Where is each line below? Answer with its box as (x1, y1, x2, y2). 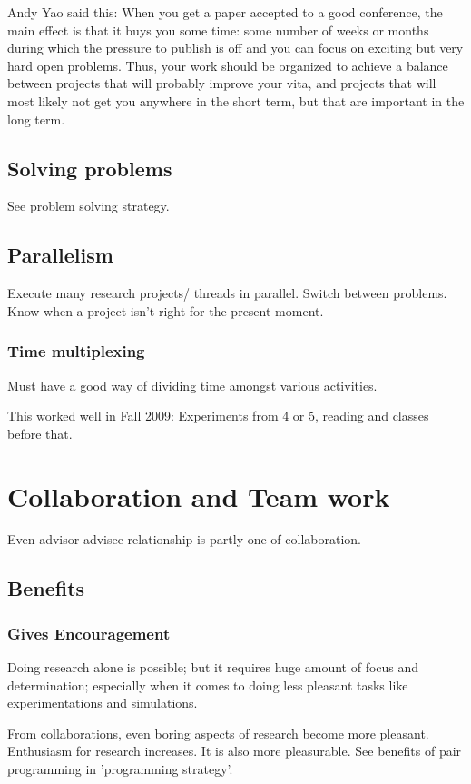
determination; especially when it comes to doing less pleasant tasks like (7, 675, 408, 694)
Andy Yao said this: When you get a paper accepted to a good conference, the (7, 3, 443, 21)
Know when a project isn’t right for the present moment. (7, 301, 324, 320)
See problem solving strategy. (7, 196, 170, 215)
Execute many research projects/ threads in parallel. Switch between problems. (7, 283, 447, 303)
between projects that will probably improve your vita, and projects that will (7, 74, 437, 93)
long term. (7, 109, 65, 128)
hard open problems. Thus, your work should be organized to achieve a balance (7, 55, 448, 74)
